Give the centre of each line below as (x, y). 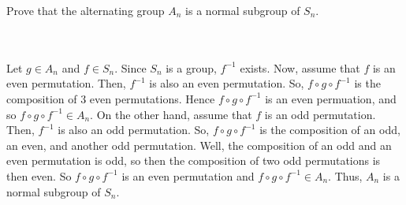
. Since (130, 67)
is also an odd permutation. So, (134, 130)
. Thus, (345, 175)
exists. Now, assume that (300, 67)
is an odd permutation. (320, 114)
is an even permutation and (188, 175)
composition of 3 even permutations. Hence (111, 98)
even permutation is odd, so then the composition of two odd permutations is (194, 160)
